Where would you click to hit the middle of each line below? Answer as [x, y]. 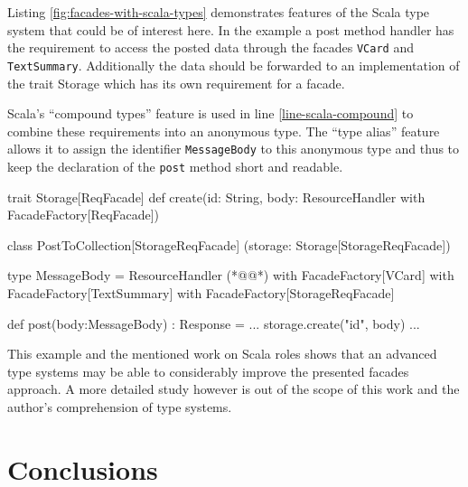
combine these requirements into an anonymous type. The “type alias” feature [224, 131]
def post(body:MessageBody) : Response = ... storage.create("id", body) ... [214, 323]
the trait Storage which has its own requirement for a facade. [176, 83]
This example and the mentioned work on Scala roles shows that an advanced [222, 354]
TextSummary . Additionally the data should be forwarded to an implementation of [234, 65]
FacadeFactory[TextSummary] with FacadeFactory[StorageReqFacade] [201, 292]
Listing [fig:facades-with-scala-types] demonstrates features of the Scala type [219, 12]
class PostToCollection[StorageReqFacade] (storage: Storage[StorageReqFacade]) [229, 244]
